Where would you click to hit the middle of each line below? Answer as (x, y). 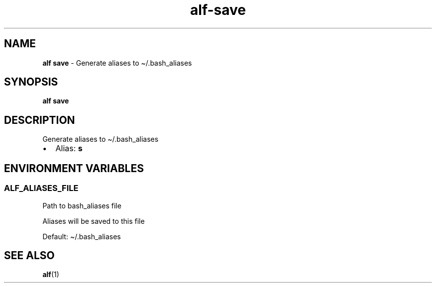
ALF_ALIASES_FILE (41, 188)
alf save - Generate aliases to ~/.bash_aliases (117, 63)
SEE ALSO (29, 255)
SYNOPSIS (31, 82)
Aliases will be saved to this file (94, 221)
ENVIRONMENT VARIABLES (74, 168)
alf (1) (51, 275)
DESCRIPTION (40, 120)
